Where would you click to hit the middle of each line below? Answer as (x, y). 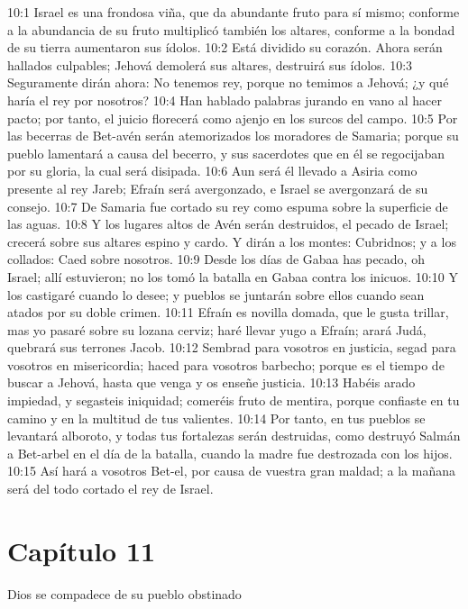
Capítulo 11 (82, 550)
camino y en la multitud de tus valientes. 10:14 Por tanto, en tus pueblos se (216, 418)
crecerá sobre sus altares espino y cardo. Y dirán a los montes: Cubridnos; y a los (232, 241)
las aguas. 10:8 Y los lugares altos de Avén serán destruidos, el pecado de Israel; (228, 224)
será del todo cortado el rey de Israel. (110, 489)
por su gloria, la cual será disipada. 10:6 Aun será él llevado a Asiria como (212, 171)
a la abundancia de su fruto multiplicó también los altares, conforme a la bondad (231, 29)
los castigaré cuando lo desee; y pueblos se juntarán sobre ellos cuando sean (216, 294)
